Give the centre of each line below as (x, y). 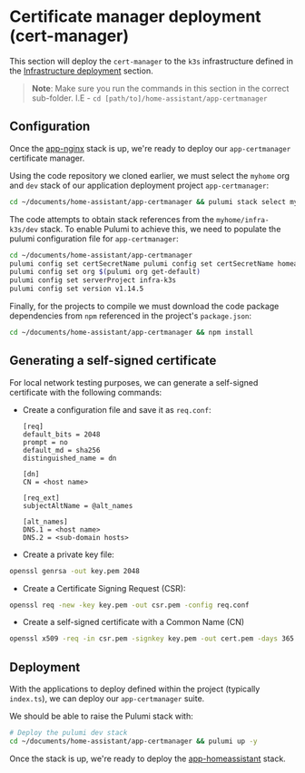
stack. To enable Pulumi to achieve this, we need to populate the (161, 229)
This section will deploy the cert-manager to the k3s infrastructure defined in (151, 61)
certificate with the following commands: (86, 392)
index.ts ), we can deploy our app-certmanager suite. (107, 699)
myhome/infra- (243, 220)
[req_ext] (41, 498)
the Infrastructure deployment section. (81, 71)
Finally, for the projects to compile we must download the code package (144, 306)
